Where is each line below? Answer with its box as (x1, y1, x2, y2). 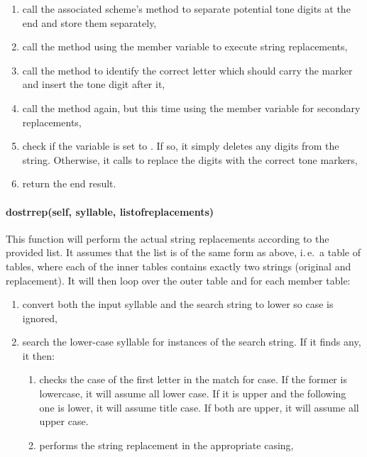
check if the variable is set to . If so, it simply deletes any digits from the (22, 138, 339, 153)
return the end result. (22, 176, 116, 191)
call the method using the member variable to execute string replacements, (22, 39, 348, 54)
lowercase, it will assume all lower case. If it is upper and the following (39, 386, 346, 401)
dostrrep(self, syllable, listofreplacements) (6, 204, 214, 219)
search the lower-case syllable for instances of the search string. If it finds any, (22, 334, 361, 349)
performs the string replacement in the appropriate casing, (39, 437, 294, 452)
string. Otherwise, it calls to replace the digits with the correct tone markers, (22, 152, 358, 167)
